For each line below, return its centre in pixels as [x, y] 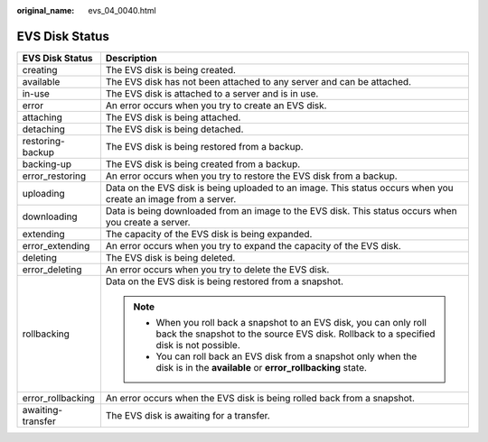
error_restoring [54, 176]
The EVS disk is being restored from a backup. [204, 146]
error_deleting [52, 269]
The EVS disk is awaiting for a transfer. [188, 415]
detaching [43, 129]
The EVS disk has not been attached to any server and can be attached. [258, 81]
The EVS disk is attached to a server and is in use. [212, 93]
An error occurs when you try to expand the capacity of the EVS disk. [253, 245]
